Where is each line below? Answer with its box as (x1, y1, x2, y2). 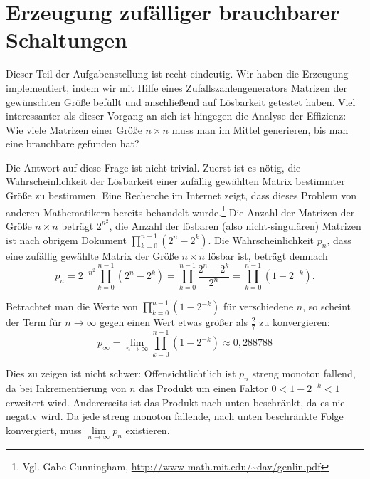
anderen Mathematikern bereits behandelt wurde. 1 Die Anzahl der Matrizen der (6, 202, 355, 219)
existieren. (125, 422, 170, 437)
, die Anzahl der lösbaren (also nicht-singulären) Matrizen (109, 218, 361, 233)
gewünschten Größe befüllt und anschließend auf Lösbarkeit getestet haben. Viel (6, 94, 356, 109)
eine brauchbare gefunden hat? (6, 136, 139, 151)
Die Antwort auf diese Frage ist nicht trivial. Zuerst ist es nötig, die (6, 159, 301, 174)
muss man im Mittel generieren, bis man (171, 122, 349, 137)
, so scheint (302, 299, 351, 314)
